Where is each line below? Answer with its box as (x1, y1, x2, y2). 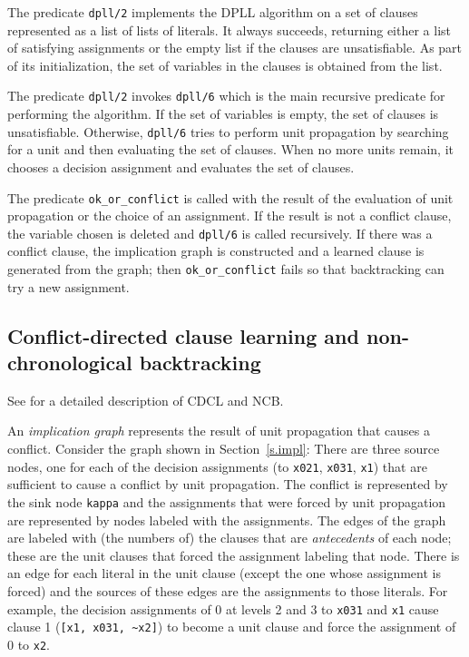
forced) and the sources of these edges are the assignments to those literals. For (7, 581, 448, 600)
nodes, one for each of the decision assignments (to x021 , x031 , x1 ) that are (7, 456, 427, 476)
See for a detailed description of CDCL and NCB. (7, 390, 284, 409)
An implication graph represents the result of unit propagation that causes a (7, 421, 431, 440)
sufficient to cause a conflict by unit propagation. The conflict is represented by (7, 475, 448, 494)
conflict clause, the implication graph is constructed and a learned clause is (7, 241, 425, 260)
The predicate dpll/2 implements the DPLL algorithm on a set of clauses (7, 3, 418, 21)
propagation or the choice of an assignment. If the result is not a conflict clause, (7, 206, 452, 225)
